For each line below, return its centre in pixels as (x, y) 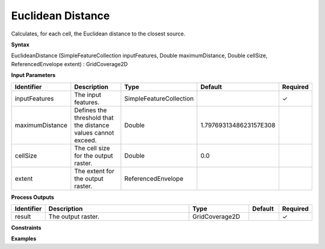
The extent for (94, 171)
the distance (92, 125)
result (23, 217)
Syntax (20, 45)
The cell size (92, 148)
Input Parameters (33, 75)
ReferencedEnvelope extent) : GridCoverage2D (70, 64)
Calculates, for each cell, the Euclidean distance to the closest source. (98, 34)
